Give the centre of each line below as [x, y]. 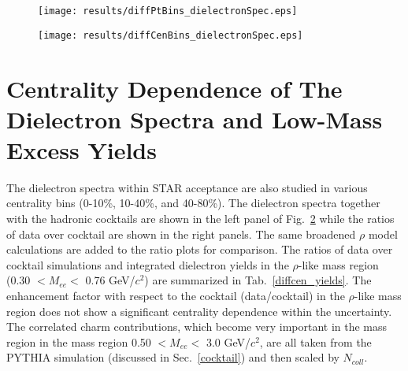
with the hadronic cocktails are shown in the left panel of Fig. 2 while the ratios [200, 218]
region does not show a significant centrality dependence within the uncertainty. [199, 311]
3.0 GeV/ [228, 341]
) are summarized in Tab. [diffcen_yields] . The [258, 280]
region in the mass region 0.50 [79, 341]
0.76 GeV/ [110, 280]
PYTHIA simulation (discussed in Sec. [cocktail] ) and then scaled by [173, 357]
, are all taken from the [315, 341]
